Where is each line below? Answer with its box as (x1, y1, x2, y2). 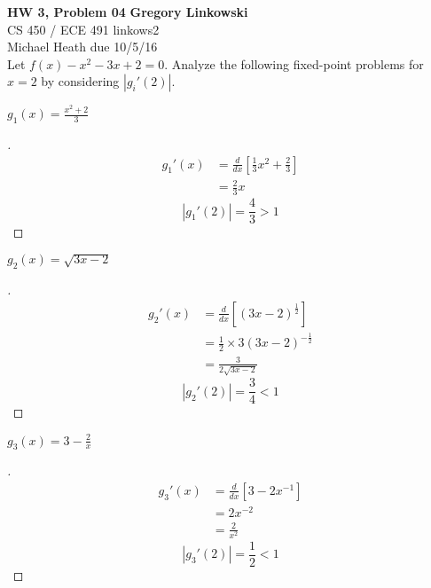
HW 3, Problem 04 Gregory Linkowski (7, 3, 248, 20)
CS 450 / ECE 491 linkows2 (7, 20, 160, 38)
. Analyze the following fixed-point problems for (164, 54, 424, 73)
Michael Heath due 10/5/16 (7, 37, 158, 56)
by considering (41, 72, 120, 90)
